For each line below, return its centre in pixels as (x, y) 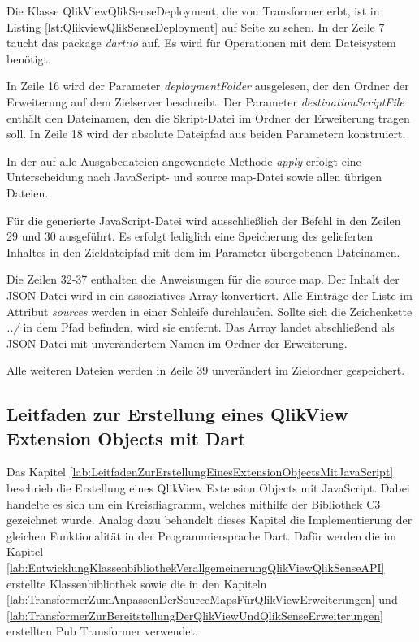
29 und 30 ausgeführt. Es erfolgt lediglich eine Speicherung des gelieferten (190, 236)
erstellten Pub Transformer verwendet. (102, 631)
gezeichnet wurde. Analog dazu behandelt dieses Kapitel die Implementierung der (209, 520)
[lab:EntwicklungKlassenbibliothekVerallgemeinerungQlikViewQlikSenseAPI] (196, 568)
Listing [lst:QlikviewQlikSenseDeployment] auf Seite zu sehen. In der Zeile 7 (196, 26)
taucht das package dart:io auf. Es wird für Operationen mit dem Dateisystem (201, 43)
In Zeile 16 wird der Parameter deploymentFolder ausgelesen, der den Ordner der (208, 86)
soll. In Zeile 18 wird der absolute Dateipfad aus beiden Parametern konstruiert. (206, 134)
